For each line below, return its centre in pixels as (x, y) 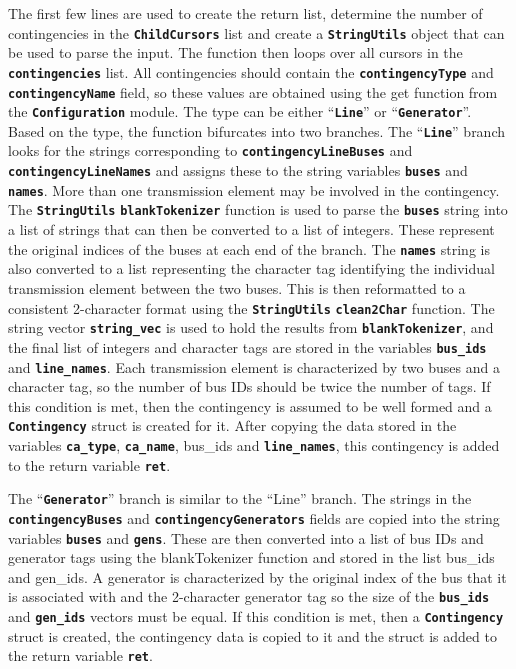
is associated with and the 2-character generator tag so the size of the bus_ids (249, 596)
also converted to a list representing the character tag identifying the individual (251, 268)
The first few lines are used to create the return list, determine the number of (245, 13)
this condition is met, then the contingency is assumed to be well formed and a (250, 405)
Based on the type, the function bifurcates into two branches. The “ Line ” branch (257, 130)
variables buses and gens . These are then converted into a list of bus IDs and (246, 537)
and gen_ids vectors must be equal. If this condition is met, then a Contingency (256, 616)
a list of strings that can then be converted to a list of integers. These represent (251, 229)
